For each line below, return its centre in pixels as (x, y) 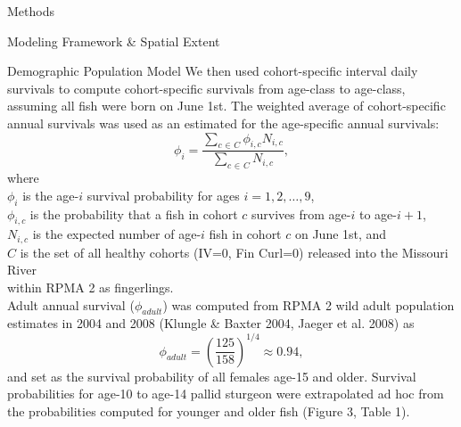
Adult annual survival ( (71, 304)
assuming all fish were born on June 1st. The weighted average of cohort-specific (226, 106)
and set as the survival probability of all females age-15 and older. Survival (212, 376)
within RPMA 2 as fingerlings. (91, 287)
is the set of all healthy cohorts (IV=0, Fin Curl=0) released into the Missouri (234, 252)
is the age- (51, 195)
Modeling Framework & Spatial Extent (114, 41)
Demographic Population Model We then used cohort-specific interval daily (213, 71)
